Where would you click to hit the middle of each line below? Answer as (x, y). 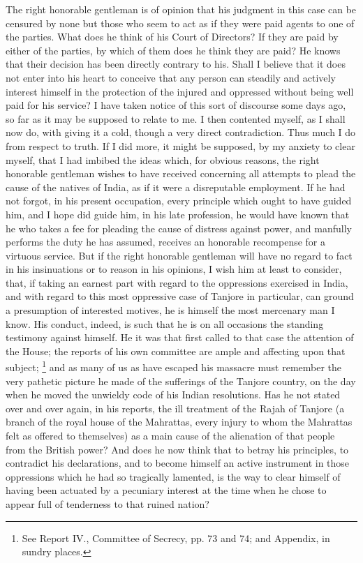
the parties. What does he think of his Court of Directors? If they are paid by (172, 37)
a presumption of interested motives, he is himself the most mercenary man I (170, 310)
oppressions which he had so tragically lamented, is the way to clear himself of (173, 476)
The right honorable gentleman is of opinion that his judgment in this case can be (181, 9)
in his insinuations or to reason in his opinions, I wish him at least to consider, (174, 269)
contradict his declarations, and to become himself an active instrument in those (178, 463)
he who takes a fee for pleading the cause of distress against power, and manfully (179, 228)
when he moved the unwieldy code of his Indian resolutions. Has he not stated (173, 395)
